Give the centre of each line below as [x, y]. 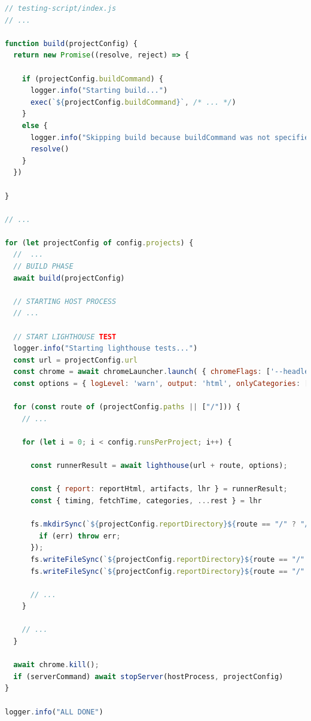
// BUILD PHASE [43, 267]
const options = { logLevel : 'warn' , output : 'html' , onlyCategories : [157, 384]
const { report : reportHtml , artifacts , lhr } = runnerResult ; [159, 489]
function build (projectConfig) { [71, 43]
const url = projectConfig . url [75, 360]
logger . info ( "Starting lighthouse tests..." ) [106, 349]
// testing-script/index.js [61, 8]
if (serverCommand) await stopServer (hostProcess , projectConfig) [148, 676]
